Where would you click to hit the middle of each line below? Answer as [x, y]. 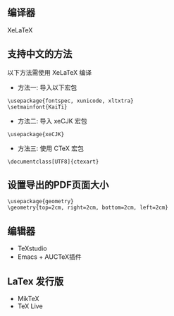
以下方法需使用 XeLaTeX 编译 [50, 72]
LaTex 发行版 [36, 281]
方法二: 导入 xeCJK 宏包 [52, 121]
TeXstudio [32, 248]
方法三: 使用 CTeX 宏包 [51, 148]
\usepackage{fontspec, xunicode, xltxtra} [70, 101]
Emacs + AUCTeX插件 [50, 257]
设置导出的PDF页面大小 [58, 185]
